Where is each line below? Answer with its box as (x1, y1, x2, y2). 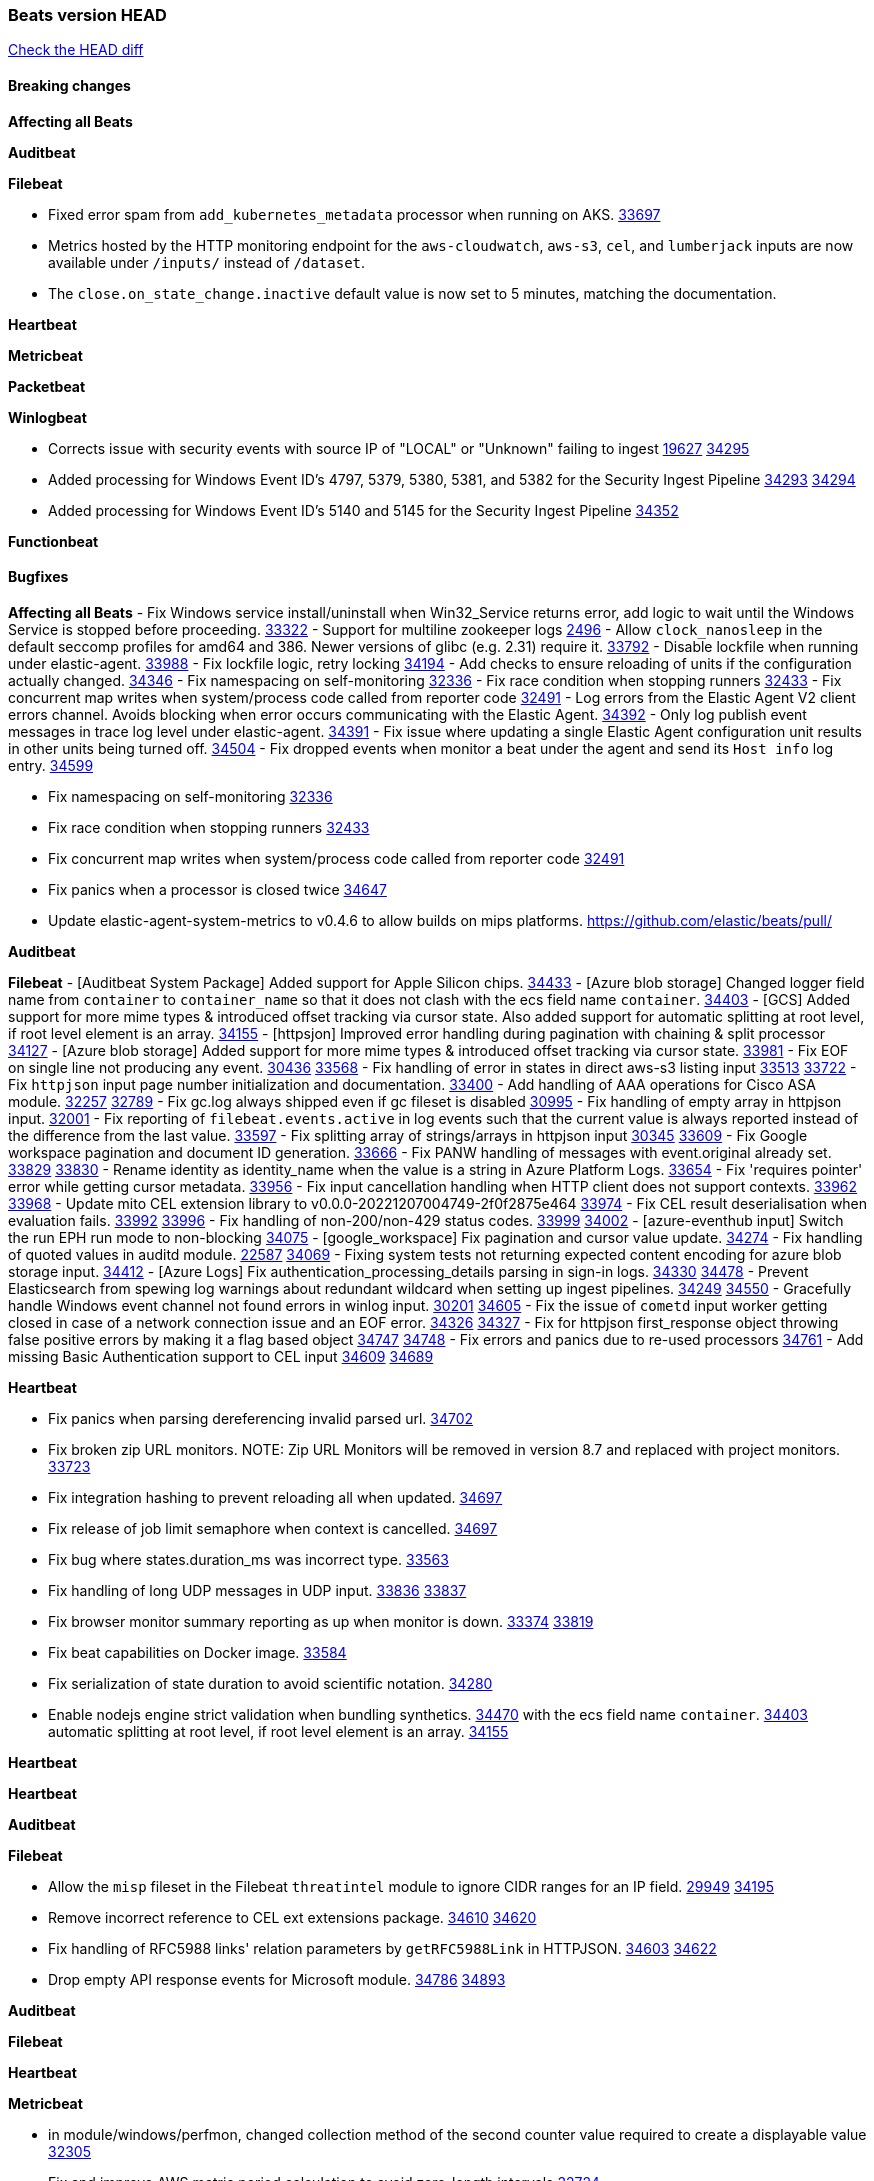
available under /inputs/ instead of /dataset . (48, 253, 366, 271)
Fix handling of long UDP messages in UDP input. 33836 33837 (48, 1581, 467, 1599)
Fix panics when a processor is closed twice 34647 (48, 880, 387, 898)
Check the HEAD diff (8, 41, 144, 59)
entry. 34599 (8, 756, 94, 774)
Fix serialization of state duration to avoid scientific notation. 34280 (48, 1674, 493, 1692)
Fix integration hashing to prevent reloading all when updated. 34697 (48, 1488, 503, 1506)
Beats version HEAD (8, 5, 167, 25)
